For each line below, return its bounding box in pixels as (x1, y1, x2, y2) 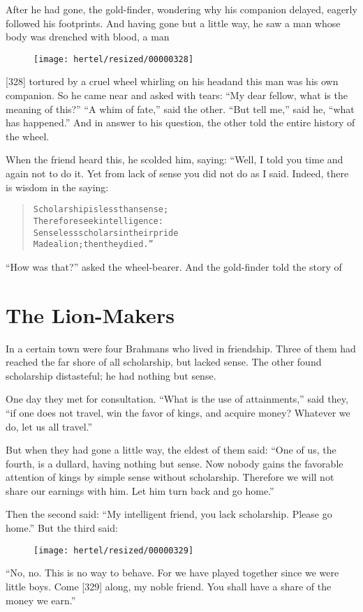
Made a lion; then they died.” (33, 239, 154, 250)
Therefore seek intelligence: (33, 216, 163, 226)
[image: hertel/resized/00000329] (34, 545, 194, 555)
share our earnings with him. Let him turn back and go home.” (6, 483, 274, 498)
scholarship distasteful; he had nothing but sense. (6, 368, 216, 382)
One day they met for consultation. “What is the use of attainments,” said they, (6, 391, 348, 406)
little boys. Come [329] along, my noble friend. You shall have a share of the (6, 579, 332, 593)
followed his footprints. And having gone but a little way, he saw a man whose (6, 15, 341, 30)
